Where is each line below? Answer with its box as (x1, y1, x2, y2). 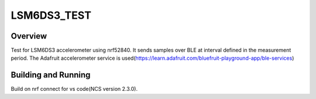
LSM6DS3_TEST (11, 9, 92, 22)
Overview (11, 31, 47, 41)
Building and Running (11, 70, 91, 80)
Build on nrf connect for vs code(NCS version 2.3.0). (11, 86, 138, 93)
